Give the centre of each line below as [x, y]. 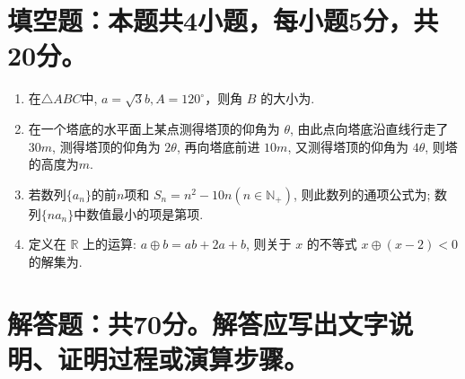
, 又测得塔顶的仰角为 [348, 146]
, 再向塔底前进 [218, 146]
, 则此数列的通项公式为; [362, 194]
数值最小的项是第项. [145, 213]
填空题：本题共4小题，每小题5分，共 [223, 20]
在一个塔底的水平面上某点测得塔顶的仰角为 [154, 128]
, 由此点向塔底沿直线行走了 [369, 128]
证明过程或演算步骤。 [184, 358]
